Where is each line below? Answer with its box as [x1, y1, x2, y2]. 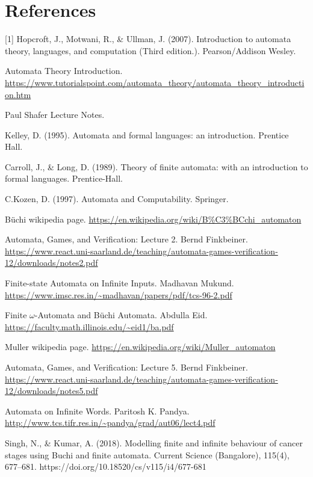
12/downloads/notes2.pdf [5, 256, 98, 269]
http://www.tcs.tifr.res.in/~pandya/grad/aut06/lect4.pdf [5, 416, 215, 429]
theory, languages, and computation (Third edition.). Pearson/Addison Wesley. [5, 44, 296, 57]
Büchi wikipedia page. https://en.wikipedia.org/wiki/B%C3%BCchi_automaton [5, 212, 302, 225]
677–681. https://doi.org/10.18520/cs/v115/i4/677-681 [5, 460, 206, 473]
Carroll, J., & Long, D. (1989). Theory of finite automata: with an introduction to [5, 160, 308, 173]
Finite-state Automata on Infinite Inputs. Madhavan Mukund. [5, 277, 234, 289]
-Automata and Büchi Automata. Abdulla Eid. [34, 309, 208, 321]
